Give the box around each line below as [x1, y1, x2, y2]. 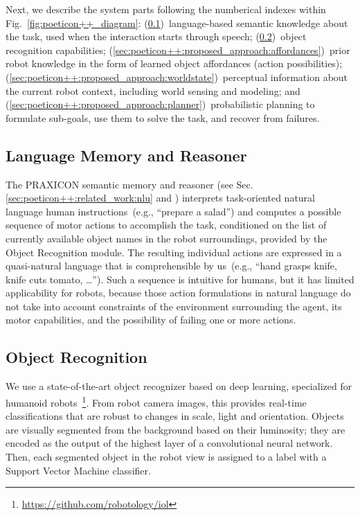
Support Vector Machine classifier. [6, 463, 151, 477]
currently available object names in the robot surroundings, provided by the [6, 231, 327, 245]
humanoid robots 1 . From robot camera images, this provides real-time [6, 393, 307, 409]
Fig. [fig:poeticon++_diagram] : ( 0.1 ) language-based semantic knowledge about [6, 15, 348, 30]
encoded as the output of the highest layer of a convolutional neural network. [6, 436, 333, 450]
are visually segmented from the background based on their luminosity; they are [6, 422, 345, 436]
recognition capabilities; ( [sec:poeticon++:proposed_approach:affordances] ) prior [6, 42, 350, 57]
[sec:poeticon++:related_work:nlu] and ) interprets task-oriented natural [6, 190, 315, 205]
